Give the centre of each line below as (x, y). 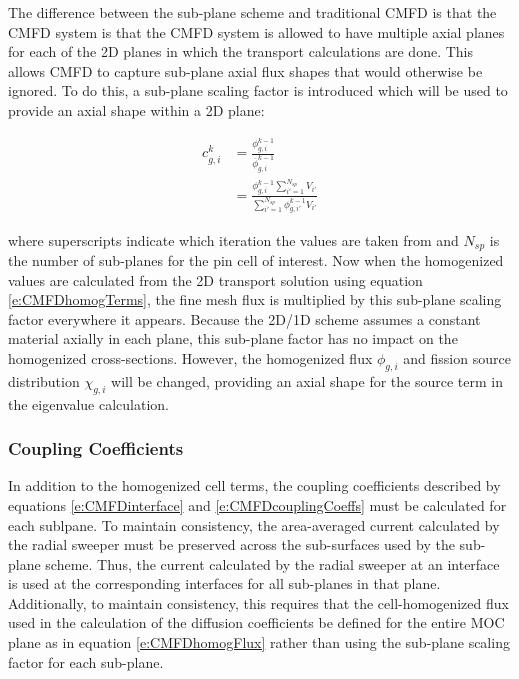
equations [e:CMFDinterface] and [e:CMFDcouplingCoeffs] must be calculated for (257, 504)
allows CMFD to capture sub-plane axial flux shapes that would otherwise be (245, 70)
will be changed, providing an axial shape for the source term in (307, 380)
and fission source (457, 357)
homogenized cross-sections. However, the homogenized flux (190, 357)
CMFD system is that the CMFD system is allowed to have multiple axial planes (256, 31)
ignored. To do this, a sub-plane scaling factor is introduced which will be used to (258, 90)
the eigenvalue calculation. (88, 403)
